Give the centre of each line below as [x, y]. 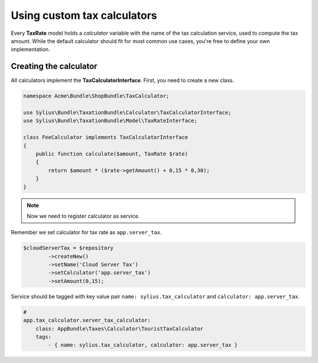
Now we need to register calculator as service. [83, 216]
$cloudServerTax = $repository [69, 248]
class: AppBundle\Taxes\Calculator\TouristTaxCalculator [120, 328]
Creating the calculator [54, 66]
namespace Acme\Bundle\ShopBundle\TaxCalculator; [96, 96]
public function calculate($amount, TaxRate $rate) [112, 154]
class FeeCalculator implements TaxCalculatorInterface [106, 138]
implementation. [30, 50]
